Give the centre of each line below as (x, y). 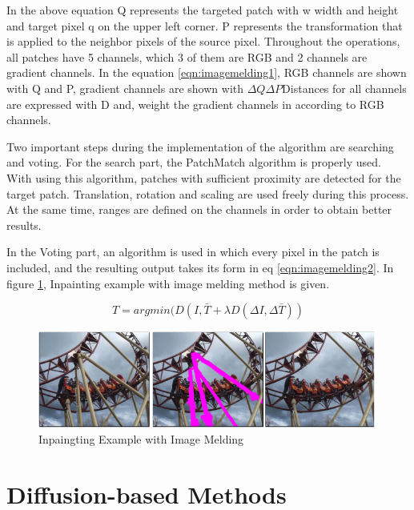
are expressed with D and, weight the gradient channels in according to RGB (195, 104)
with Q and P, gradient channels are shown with (125, 88)
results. (24, 225)
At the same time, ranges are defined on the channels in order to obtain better (199, 209)
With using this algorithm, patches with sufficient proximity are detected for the (204, 177)
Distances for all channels (344, 88)
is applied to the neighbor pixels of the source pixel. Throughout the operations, (203, 41)
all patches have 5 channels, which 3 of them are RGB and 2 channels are (187, 56)
